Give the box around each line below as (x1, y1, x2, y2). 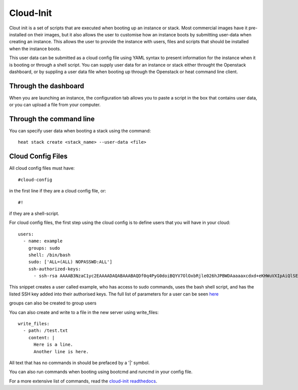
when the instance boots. (9, 45, 62, 52)
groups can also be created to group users (9, 300, 97, 306)
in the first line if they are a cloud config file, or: (9, 188, 106, 194)
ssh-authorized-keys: (28, 266, 81, 272)
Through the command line (9, 115, 95, 123)
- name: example (23, 238, 63, 244)
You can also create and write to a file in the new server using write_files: (9, 309, 159, 315)
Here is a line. (33, 342, 74, 348)
